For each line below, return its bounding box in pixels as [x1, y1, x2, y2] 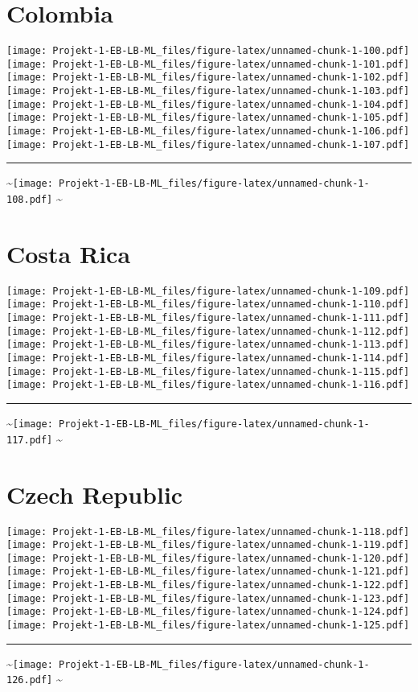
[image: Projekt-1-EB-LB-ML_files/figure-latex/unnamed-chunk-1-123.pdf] [6, 592, 410, 604]
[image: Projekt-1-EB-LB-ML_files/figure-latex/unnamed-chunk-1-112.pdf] [6, 325, 410, 337]
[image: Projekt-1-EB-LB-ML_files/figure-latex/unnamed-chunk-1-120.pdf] [6, 552, 410, 564]
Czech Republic [6, 477, 183, 510]
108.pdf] [6, 194, 53, 206]
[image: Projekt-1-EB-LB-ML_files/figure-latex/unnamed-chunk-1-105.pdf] [6, 112, 410, 124]
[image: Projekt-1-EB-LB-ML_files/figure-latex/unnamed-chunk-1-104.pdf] [6, 98, 410, 110]
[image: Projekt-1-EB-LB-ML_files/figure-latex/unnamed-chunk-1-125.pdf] [6, 620, 410, 632]
